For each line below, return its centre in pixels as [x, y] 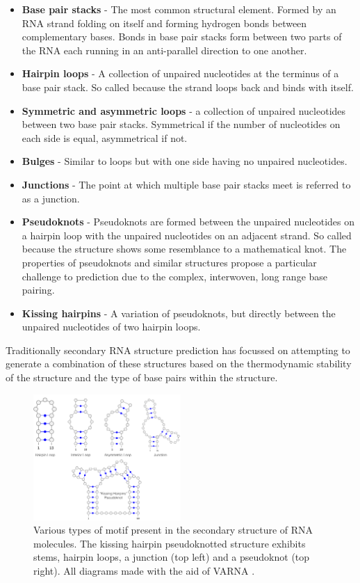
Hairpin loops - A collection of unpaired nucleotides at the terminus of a [180, 73]
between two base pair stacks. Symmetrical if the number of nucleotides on [181, 124]
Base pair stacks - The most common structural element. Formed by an [179, 9]
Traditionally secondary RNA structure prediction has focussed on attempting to [178, 350]
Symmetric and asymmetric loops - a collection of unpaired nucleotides [184, 110]
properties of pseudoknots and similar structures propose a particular [169, 262]
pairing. [38, 290]
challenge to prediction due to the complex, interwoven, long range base [175, 276]
